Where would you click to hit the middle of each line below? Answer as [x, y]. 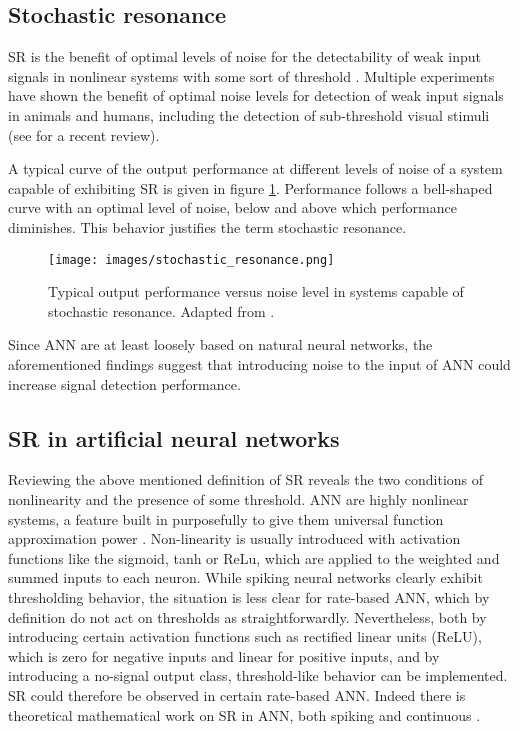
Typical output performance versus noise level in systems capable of [256, 291]
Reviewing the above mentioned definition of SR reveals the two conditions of [246, 479]
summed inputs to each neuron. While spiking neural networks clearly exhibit [245, 577]
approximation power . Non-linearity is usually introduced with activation [234, 538]
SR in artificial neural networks [174, 437]
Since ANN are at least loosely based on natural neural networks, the [220, 344]
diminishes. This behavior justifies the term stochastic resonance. [207, 226]
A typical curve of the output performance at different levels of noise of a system [255, 168]
